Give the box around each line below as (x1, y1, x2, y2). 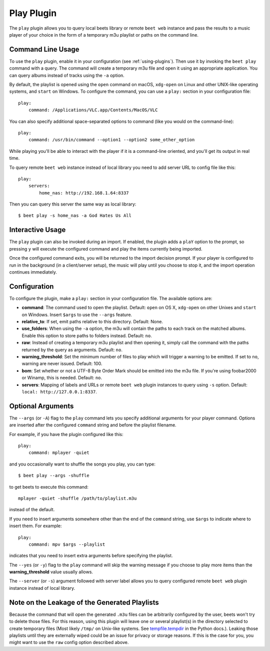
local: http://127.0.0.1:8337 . (21, 388, 97, 394)
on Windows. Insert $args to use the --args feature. (21, 311, 132, 318)
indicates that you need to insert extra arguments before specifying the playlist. (9, 553, 173, 559)
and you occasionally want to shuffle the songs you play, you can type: (9, 461, 156, 467)
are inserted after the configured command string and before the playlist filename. (9, 422, 177, 428)
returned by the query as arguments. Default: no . (21, 346, 122, 353)
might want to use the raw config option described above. (9, 639, 129, 645)
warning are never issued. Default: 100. (21, 361, 102, 367)
